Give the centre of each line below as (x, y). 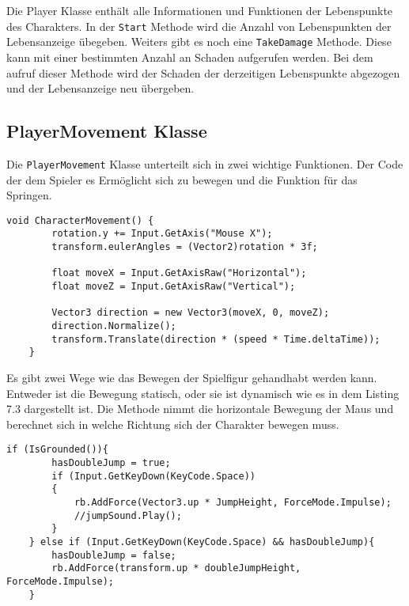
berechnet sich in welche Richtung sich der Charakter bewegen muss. (173, 424)
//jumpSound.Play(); (128, 515)
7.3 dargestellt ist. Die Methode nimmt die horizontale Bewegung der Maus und (200, 409)
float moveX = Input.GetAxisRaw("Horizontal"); (179, 273)
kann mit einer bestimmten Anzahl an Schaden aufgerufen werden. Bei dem (190, 57)
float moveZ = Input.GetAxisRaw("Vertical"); (174, 287)
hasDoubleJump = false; (114, 555)
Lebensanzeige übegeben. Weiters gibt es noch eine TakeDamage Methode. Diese (199, 42)
